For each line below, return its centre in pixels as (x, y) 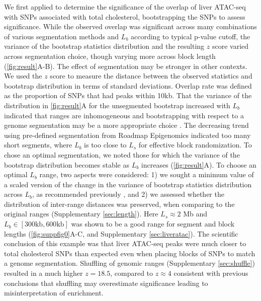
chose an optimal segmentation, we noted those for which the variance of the (122, 154)
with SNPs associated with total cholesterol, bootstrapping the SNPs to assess (125, 16)
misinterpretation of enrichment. (54, 293)
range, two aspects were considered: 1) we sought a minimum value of (147, 174)
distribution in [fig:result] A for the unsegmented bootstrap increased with (117, 105)
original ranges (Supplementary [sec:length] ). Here (81, 214)
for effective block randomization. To (195, 145)
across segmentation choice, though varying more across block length (110, 56)
